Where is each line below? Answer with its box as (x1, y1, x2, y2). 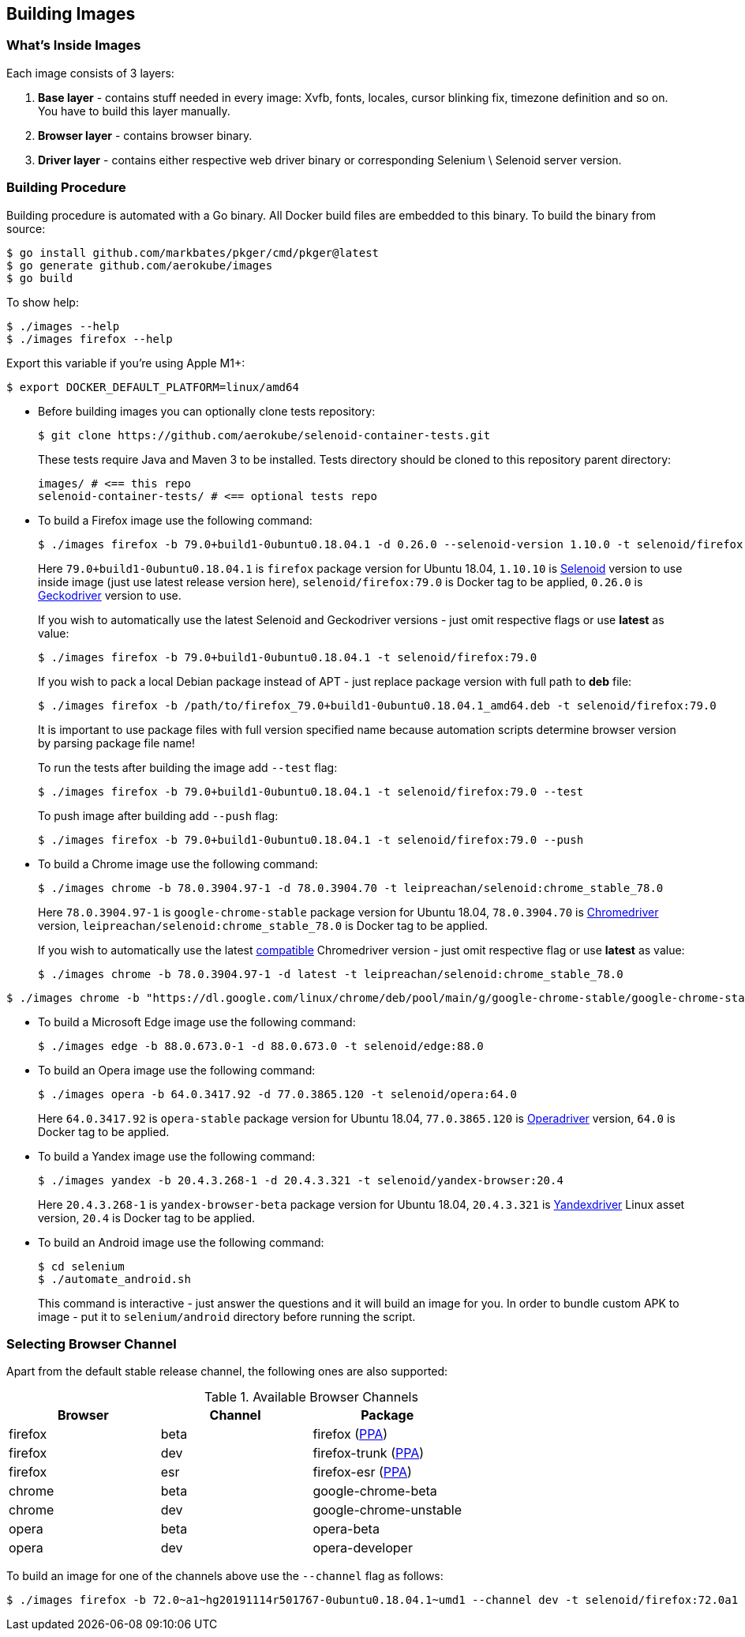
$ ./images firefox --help (6, 332, 173, 345)
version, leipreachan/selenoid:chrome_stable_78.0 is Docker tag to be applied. (38, 918, 489, 932)
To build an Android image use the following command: (38, 1235, 324, 1249)
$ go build (6, 271, 73, 284)
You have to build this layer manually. (38, 103, 230, 118)
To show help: (6, 295, 79, 309)
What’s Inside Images (6, 37, 141, 54)
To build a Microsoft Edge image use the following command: (38, 1014, 356, 1029)
